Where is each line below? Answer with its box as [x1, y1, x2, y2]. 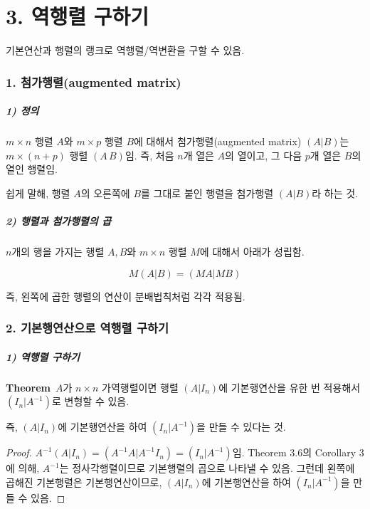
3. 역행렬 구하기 [6, 1, 149, 31]
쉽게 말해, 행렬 [6, 185, 70, 200]
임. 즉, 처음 [125, 147, 174, 162]
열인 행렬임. [6, 162, 58, 177]
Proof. [6, 445, 32, 460]
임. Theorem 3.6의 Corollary [232, 445, 356, 460]
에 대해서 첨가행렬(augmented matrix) [134, 134, 302, 149]
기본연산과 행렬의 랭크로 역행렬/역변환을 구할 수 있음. [6, 43, 245, 58]
